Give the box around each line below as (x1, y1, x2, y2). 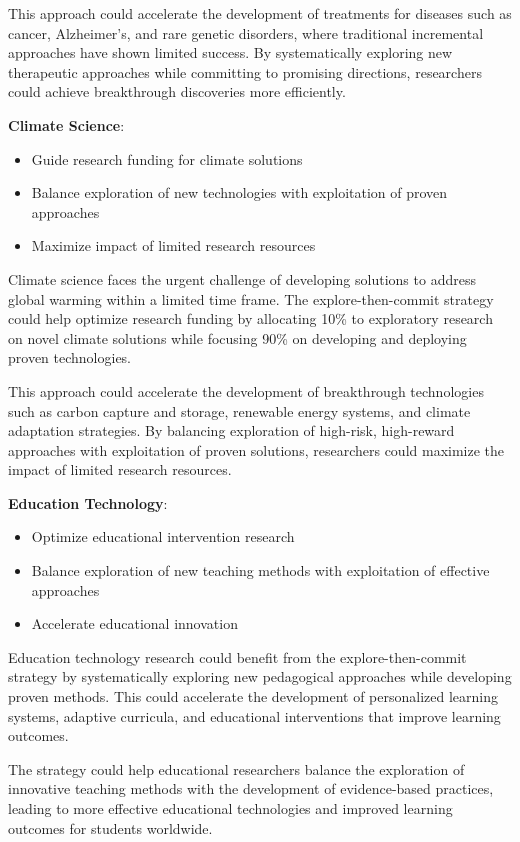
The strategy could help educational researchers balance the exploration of (8, 758, 465, 779)
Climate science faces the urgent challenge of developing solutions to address (8, 268, 476, 289)
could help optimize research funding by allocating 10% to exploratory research (8, 308, 493, 329)
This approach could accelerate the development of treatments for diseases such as (8, 3, 512, 23)
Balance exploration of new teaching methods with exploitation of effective (31, 560, 490, 581)
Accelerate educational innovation (31, 613, 238, 634)
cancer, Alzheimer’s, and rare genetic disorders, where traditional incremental (8, 22, 484, 43)
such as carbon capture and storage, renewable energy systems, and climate (8, 400, 471, 421)
